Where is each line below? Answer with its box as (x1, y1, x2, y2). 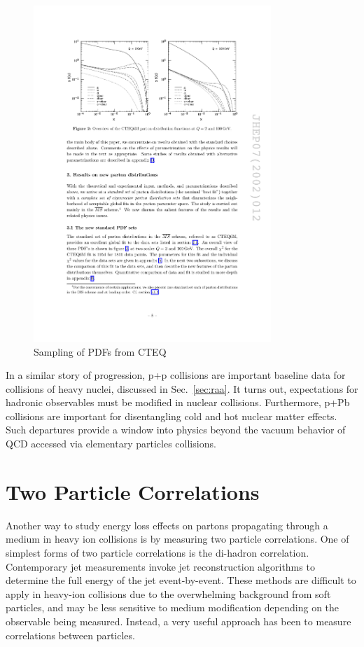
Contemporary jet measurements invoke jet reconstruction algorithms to (6, 559, 315, 573)
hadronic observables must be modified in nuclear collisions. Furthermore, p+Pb (6, 395, 350, 410)
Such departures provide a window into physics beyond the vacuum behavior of (6, 422, 346, 437)
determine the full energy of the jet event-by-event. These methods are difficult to (6, 573, 356, 587)
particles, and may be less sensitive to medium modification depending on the (6, 600, 339, 615)
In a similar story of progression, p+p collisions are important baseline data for (6, 368, 346, 382)
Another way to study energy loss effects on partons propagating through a (6, 517, 328, 532)
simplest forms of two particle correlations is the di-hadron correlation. (6, 545, 309, 559)
